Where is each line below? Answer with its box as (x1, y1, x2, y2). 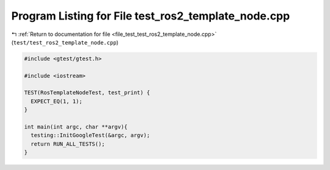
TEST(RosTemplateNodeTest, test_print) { (24, 89, 150, 96)
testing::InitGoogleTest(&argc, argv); (31, 132, 150, 139)
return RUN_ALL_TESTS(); (31, 140, 105, 147)
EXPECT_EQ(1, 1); (31, 97, 82, 105)
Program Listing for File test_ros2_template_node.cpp (11, 9, 290, 23)
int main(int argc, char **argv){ (24, 124, 128, 130)
